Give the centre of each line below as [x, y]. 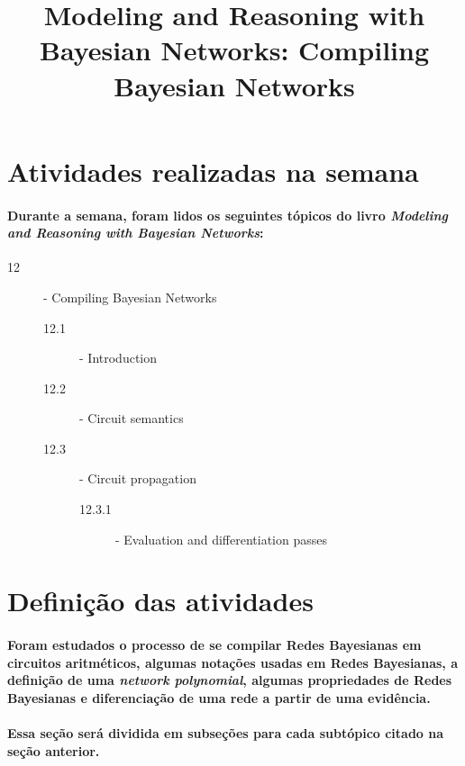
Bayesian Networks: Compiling [234, 50]
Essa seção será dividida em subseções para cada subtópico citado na [226, 733]
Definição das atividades [160, 601]
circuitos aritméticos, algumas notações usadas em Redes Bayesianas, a [232, 662]
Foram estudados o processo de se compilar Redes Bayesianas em [214, 645]
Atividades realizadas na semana [213, 171]
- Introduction [119, 358]
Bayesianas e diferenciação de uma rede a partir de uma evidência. [219, 698]
